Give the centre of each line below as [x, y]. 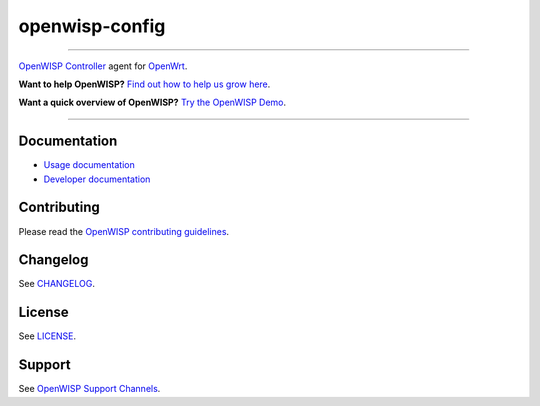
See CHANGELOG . [56, 284]
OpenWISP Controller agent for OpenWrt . [103, 66]
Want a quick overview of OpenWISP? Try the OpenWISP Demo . [152, 102]
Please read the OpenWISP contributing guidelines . [124, 231]
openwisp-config [92, 26]
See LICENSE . [47, 336]
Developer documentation [97, 179]
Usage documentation [89, 165]
